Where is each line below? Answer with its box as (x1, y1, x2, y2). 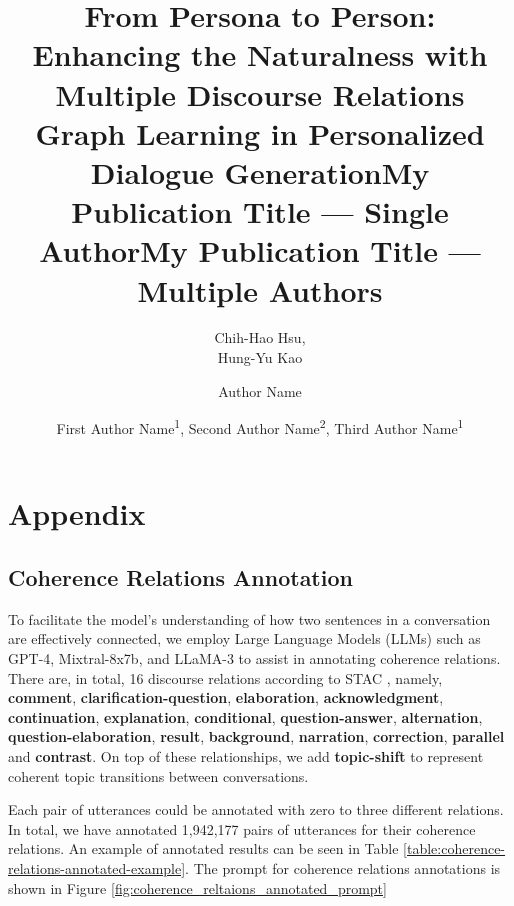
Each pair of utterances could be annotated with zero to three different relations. (8, 799, 504, 820)
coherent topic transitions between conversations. (8, 765, 309, 786)
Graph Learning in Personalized (35, 112, 485, 153)
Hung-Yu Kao (217, 347, 303, 368)
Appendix (8, 493, 146, 534)
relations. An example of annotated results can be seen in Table (8, 838, 399, 859)
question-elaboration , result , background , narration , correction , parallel (8, 726, 505, 747)
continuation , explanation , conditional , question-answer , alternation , (8, 706, 483, 727)
